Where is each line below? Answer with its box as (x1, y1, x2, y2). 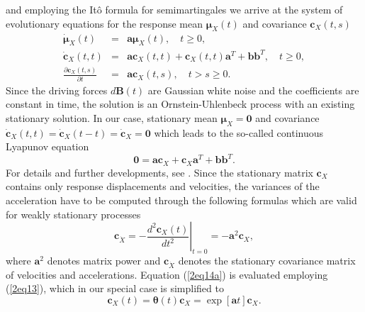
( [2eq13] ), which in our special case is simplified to (6, 281, 224, 296)
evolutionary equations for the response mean (6, 16, 203, 30)
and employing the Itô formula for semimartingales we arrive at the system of (6, 2, 343, 16)
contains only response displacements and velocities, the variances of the (6, 179, 320, 194)
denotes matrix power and (47, 252, 161, 267)
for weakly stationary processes (6, 206, 141, 221)
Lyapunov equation (6, 139, 89, 154)
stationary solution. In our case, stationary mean (6, 110, 218, 125)
